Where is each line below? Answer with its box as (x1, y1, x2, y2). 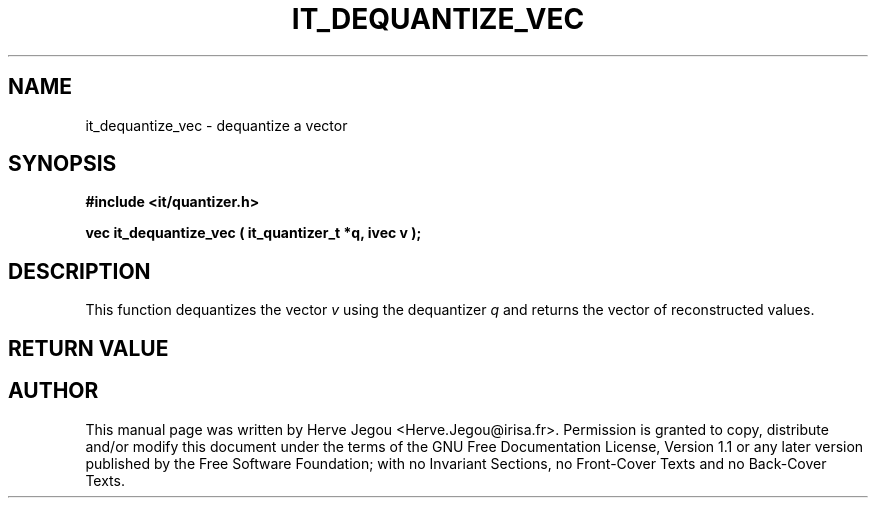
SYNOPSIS (8, 151, 117, 177)
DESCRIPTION (8, 258, 151, 284)
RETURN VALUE (8, 335, 169, 361)
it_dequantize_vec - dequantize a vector (85, 116, 348, 134)
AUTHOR (8, 378, 99, 404)
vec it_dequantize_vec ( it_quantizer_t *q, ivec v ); (85, 224, 422, 242)
